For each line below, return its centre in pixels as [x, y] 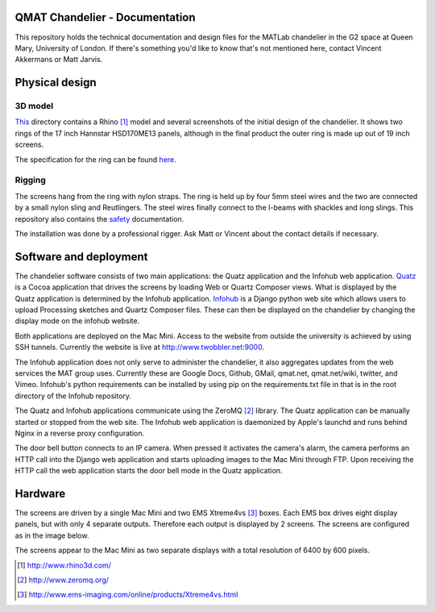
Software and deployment [81, 257]
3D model [34, 106]
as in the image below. [52, 535]
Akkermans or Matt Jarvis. [59, 60]
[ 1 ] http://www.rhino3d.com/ [64, 565]
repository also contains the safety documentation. [99, 219]
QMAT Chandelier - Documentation [106, 17]
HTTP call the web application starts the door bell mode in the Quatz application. [149, 471]
